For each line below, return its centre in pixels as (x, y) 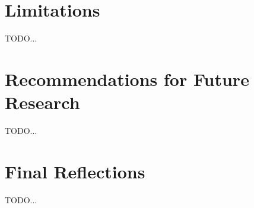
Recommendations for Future (127, 79)
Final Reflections (75, 171)
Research (42, 102)
